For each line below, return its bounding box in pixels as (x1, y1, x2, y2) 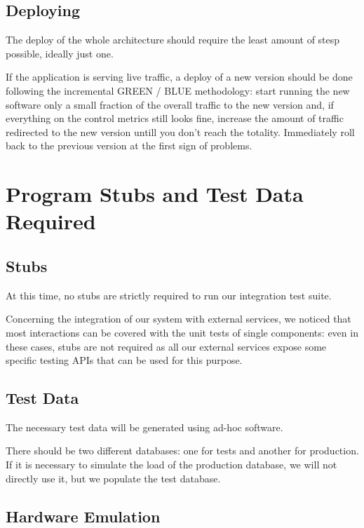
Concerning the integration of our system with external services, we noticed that (6, 311, 351, 326)
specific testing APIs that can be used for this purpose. (6, 353, 243, 367)
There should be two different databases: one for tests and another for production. (6, 443, 359, 458)
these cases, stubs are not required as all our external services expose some (6, 339, 327, 353)
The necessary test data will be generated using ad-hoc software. (6, 419, 283, 434)
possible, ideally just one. (6, 46, 114, 60)
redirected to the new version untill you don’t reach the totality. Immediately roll (6, 124, 355, 139)
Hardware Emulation (6, 505, 161, 527)
